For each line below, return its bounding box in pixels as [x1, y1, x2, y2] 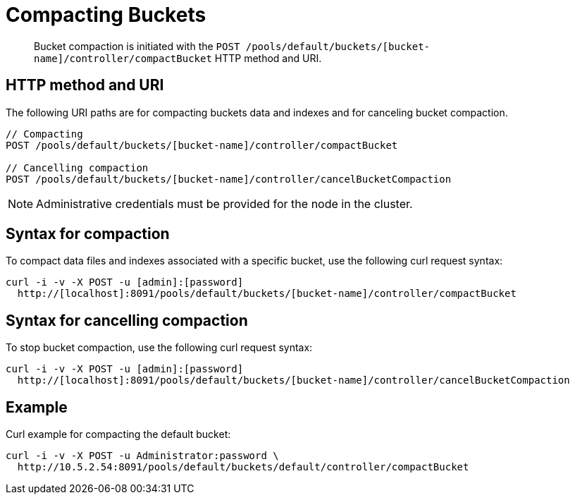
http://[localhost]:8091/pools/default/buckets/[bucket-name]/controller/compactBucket [17, 288, 517, 300]
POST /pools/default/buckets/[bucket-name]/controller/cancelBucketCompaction [6, 173, 452, 185]
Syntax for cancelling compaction [6, 311, 248, 329]
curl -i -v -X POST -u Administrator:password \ [6, 450, 279, 462]
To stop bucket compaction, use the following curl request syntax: [6, 341, 313, 354]
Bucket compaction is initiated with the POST [34, 39, 240, 52]
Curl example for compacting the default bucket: [6, 428, 231, 441]
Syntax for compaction [6, 225, 170, 243]
